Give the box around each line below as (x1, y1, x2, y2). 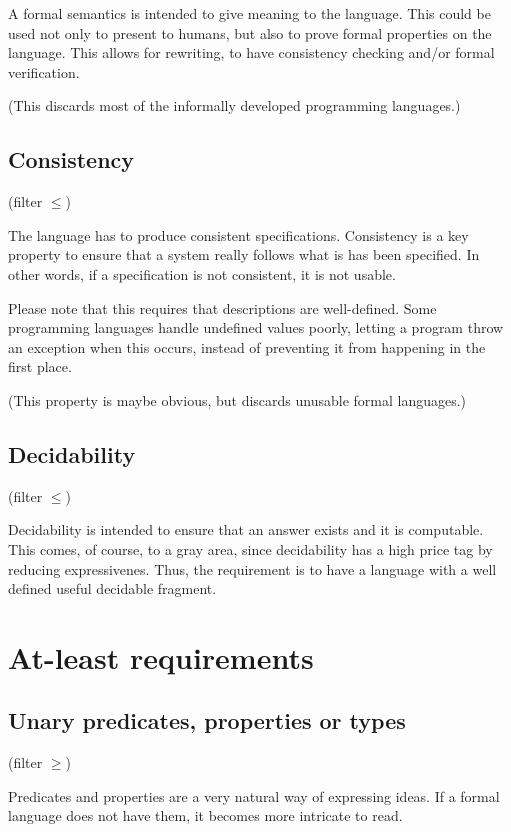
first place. (8, 356, 72, 377)
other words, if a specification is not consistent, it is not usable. (8, 263, 396, 284)
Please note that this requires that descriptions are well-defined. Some (8, 297, 437, 318)
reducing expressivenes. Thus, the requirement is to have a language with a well (8, 558, 497, 579)
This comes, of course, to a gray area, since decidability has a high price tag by (8, 538, 493, 559)
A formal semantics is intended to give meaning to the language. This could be (8, 3, 491, 23)
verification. (8, 61, 80, 82)
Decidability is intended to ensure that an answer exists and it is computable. (8, 519, 484, 540)
